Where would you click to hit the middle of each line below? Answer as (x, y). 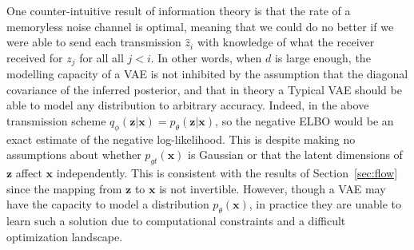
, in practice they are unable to (325, 204)
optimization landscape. (65, 236)
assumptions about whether (74, 155)
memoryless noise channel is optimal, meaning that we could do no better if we (200, 26)
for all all (102, 57)
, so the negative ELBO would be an (305, 121)
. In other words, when (206, 57)
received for (35, 57)
